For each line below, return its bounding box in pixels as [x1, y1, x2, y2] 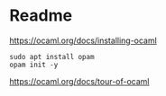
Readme [9, 5, 73, 26]
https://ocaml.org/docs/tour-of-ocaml [9, 75, 151, 86]
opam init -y [9, 60, 59, 69]
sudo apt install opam [9, 52, 95, 61]
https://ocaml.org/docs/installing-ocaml [9, 35, 158, 46]
